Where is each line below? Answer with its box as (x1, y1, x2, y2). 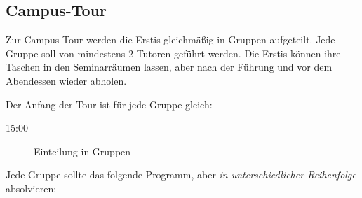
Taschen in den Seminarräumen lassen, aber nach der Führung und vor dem (6, 59, 333, 74)
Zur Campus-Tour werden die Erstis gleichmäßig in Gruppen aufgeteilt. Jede (6, 32, 335, 47)
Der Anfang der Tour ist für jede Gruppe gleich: (6, 97, 213, 111)
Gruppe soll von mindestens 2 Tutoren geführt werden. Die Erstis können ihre (6, 45, 341, 60)
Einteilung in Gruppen (34, 143, 131, 158)
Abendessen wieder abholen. (6, 73, 127, 87)
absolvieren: (6, 181, 57, 195)
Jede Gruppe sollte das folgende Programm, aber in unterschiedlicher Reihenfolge (6, 167, 356, 182)
